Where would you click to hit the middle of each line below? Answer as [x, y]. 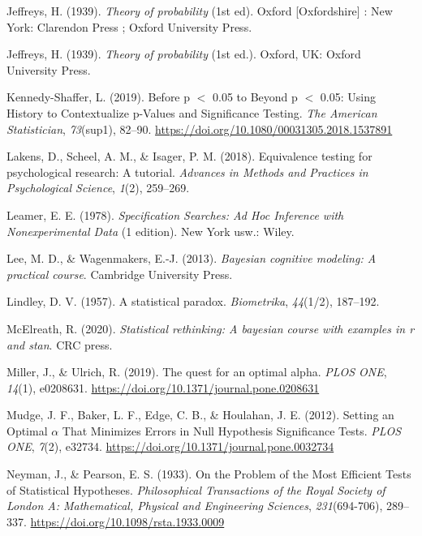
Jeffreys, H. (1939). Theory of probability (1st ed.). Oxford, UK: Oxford [184, 54]
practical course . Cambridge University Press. [120, 274]
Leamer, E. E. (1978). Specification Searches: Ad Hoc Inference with [175, 214]
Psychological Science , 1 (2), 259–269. [98, 188]
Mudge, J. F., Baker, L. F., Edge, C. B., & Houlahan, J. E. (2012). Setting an [200, 415]
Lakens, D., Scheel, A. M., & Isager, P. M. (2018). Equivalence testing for [189, 156]
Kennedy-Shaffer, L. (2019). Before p [99, 97]
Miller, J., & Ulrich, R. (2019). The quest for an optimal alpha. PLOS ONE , [197, 372]
